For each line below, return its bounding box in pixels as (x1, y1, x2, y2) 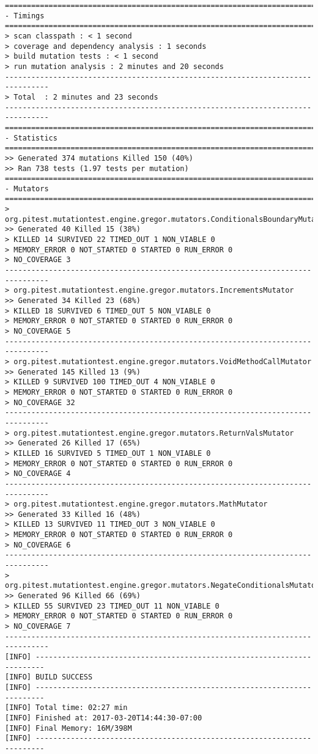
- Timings (5, 11, 45, 20)
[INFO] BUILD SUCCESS (5, 673, 93, 682)
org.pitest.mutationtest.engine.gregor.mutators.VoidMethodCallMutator (13, 357, 312, 366)
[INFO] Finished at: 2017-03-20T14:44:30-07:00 (5, 713, 202, 722)
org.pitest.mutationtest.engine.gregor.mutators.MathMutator (13, 500, 268, 509)
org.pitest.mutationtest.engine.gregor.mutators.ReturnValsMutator (13, 428, 294, 437)
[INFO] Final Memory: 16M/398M (5, 723, 132, 733)
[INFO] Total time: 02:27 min (5, 703, 128, 712)
